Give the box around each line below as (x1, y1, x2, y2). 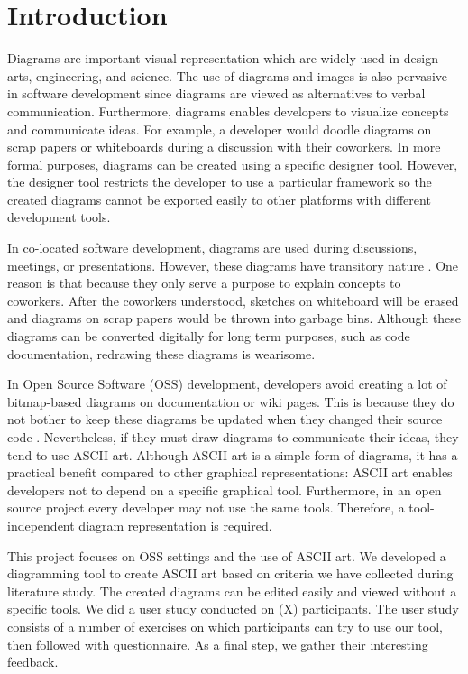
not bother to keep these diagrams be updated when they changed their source (7, 410, 443, 429)
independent (7, 515, 75, 534)
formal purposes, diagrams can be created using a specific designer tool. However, (7, 154, 458, 173)
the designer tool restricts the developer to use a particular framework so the (7, 172, 432, 191)
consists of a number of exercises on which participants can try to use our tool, (7, 616, 443, 635)
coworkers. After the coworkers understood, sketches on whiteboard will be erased (7, 291, 459, 309)
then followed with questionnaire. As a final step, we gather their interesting (7, 634, 428, 653)
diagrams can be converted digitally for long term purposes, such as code (7, 327, 410, 346)
